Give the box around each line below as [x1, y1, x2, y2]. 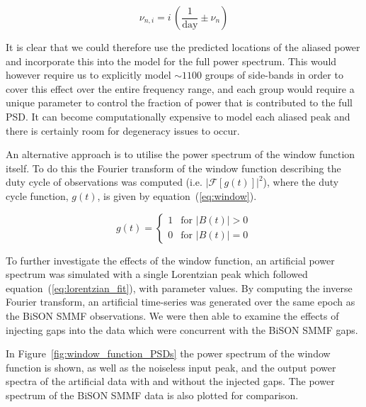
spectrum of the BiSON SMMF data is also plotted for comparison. [6, 387, 299, 402]
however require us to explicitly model [6, 67, 171, 82]
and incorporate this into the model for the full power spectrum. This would [6, 53, 337, 68]
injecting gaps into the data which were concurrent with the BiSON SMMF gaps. [6, 322, 358, 337]
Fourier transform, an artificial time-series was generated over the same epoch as [6, 294, 355, 309]
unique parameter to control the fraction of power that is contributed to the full [6, 95, 353, 110]
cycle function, [6, 188, 69, 203]
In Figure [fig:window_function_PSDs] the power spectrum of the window [6, 346, 331, 361]
